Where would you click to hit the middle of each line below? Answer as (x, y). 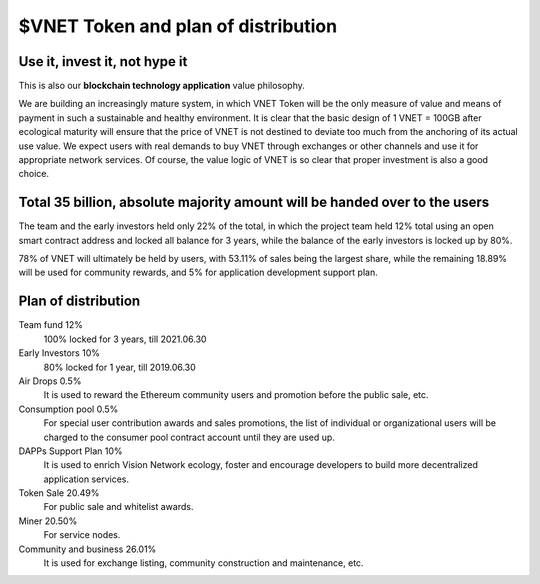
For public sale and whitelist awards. (118, 507)
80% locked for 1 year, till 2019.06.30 (120, 367)
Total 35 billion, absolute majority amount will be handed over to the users (254, 202)
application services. (86, 479)
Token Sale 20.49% (59, 493)
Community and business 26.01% (87, 549)
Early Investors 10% (59, 353)
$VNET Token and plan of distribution (178, 26)
